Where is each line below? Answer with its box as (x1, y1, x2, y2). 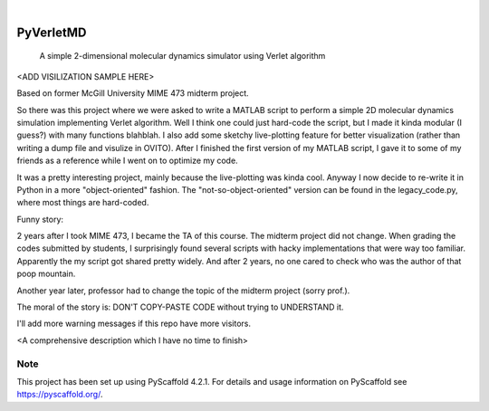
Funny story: (16, 214, 63, 225)
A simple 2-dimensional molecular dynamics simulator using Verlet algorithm (39, 51, 326, 62)
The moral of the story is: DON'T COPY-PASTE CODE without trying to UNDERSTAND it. (16, 301, 344, 312)
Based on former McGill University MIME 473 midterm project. (16, 88, 249, 99)
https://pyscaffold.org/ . (16, 389, 103, 400)
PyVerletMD (16, 24, 87, 40)
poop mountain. (16, 268, 76, 280)
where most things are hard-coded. (16, 197, 149, 208)
